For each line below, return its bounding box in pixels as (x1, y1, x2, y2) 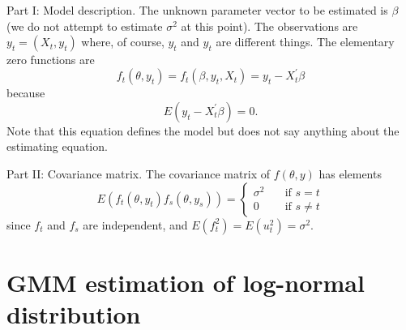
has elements (318, 165, 382, 182)
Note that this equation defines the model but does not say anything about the (6, 122, 400, 139)
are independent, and (83, 216, 188, 233)
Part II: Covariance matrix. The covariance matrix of (6, 165, 271, 182)
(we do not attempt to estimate (6, 17, 163, 34)
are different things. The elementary (216, 33, 395, 50)
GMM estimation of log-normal (6, 265, 365, 298)
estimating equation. (6, 138, 108, 155)
